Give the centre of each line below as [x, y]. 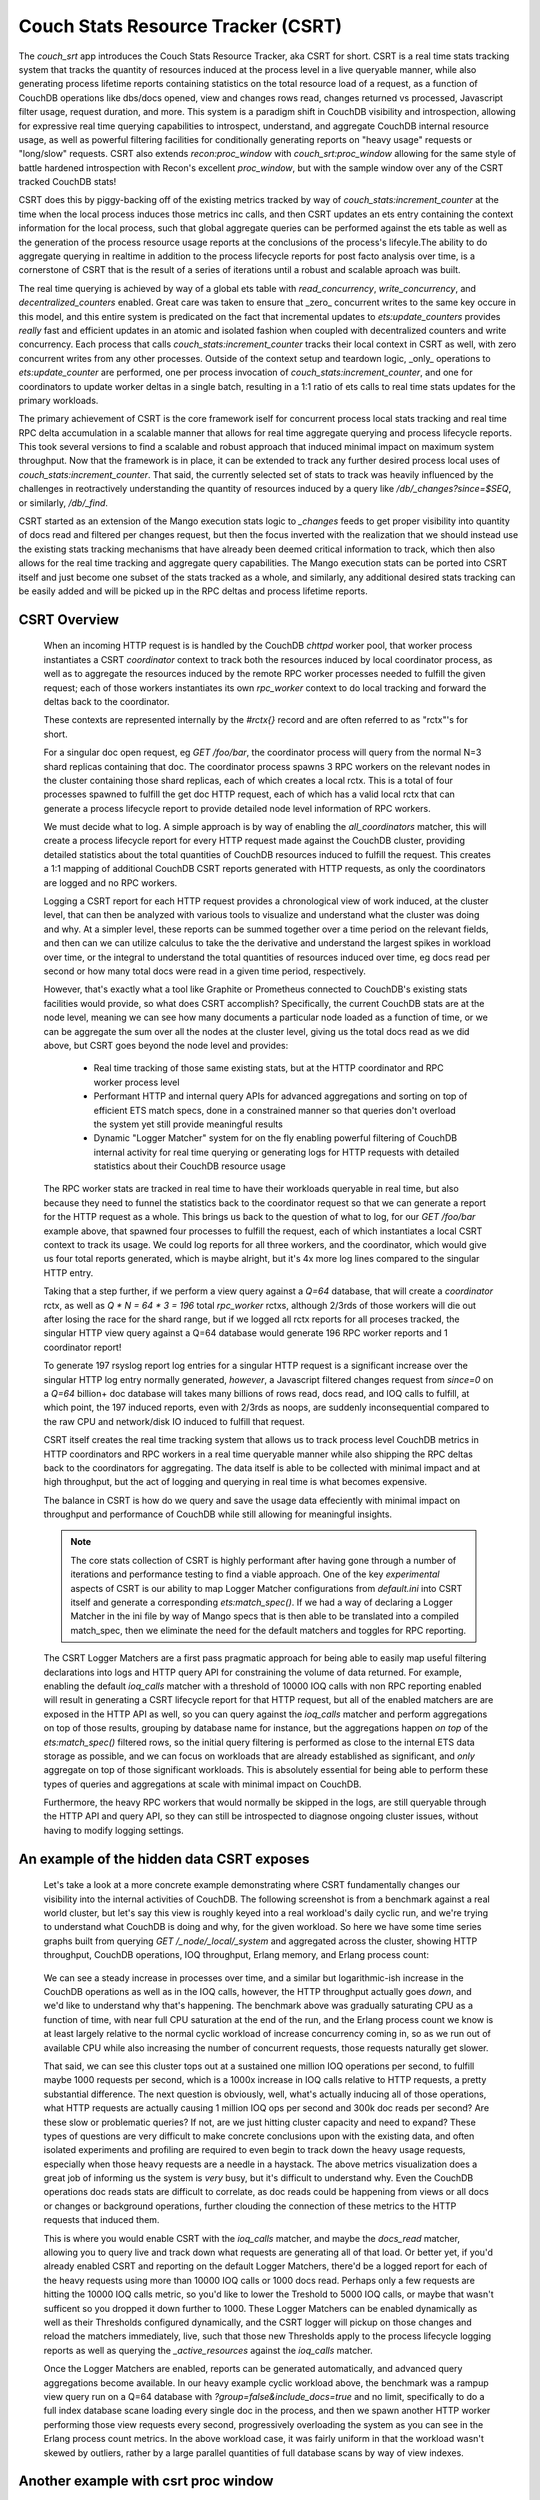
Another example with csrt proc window [146, 2481]
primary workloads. [58, 400]
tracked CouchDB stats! [67, 182]
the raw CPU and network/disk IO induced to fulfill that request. [174, 1421]
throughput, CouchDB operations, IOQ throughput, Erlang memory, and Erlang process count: [236, 1955]
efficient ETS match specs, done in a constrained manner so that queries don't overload [275, 1110]
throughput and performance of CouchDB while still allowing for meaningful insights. [218, 1514]
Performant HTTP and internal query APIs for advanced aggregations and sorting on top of [280, 1096]
